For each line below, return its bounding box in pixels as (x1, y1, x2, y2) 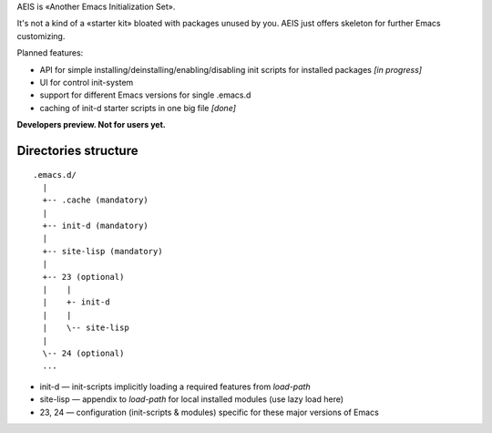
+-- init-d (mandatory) (42, 221, 149, 232)
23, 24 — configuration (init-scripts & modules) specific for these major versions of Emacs (39, 407, 380, 418)
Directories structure (16, 142, 138, 159)
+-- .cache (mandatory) (42, 195, 149, 205)
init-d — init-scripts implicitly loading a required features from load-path (39, 381, 311, 392)
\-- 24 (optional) (42, 348, 125, 358)
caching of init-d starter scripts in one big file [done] (39, 102, 237, 113)
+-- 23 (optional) (42, 272, 125, 282)
